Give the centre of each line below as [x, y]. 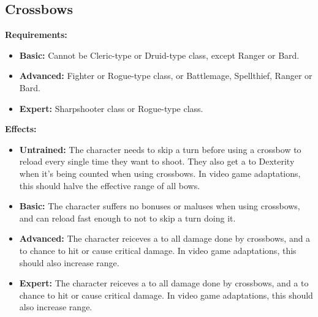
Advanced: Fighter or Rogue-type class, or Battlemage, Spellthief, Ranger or [166, 76]
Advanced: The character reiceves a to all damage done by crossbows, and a [165, 238]
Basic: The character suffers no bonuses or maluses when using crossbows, [160, 206]
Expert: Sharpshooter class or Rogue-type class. [111, 108]
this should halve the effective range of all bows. [110, 185]
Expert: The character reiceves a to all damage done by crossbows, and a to [164, 283]
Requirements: [36, 35]
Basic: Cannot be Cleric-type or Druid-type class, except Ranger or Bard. [159, 55]
